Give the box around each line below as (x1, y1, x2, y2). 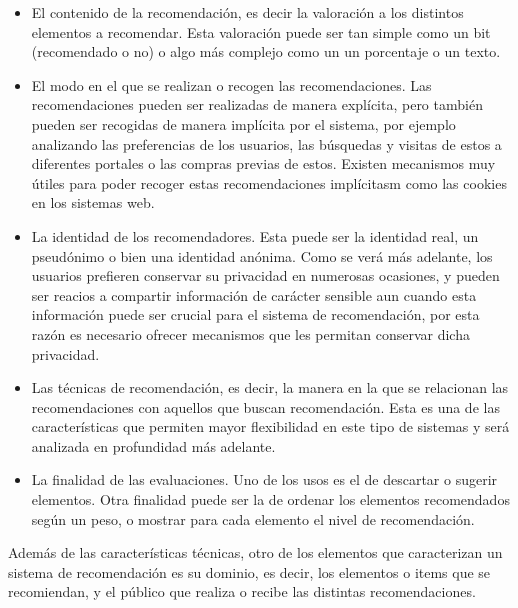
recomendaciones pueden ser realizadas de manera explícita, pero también (31, 94, 483, 115)
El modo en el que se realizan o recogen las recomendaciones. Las (31, 74, 432, 95)
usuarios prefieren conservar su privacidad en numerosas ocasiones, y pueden (31, 265, 500, 286)
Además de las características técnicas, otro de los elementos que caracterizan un (8, 542, 503, 563)
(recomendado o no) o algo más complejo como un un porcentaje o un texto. (31, 41, 501, 62)
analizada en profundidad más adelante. (31, 435, 276, 456)
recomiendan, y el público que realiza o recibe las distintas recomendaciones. (8, 581, 476, 602)
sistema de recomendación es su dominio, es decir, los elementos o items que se (8, 561, 491, 582)
